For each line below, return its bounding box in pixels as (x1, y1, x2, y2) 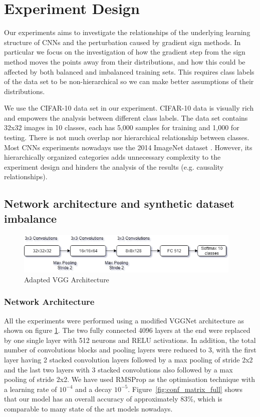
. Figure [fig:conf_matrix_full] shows (128, 383, 242, 394)
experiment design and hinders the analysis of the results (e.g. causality (4, 161, 224, 172)
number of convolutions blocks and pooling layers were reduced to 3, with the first (4, 344, 256, 355)
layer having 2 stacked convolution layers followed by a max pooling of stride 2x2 (4, 354, 253, 364)
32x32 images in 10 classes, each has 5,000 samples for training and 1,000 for (4, 122, 239, 133)
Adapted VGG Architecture (24, 274, 109, 284)
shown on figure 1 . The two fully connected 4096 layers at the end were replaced (4, 325, 250, 335)
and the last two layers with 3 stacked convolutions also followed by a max (4, 364, 233, 374)
